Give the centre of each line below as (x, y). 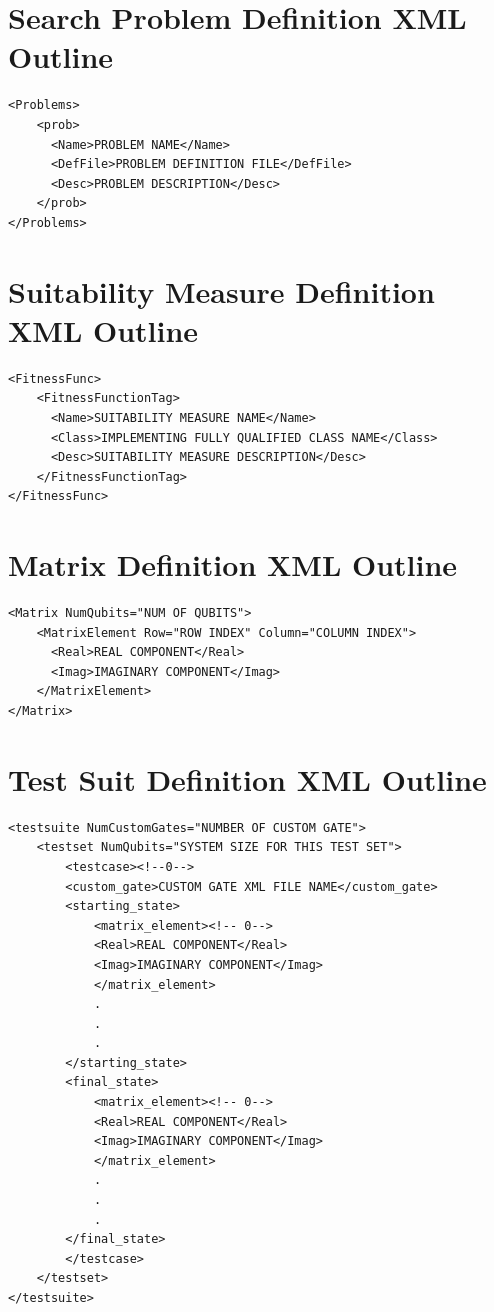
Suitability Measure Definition (221, 290)
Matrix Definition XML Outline (233, 564)
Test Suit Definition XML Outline (247, 778)
